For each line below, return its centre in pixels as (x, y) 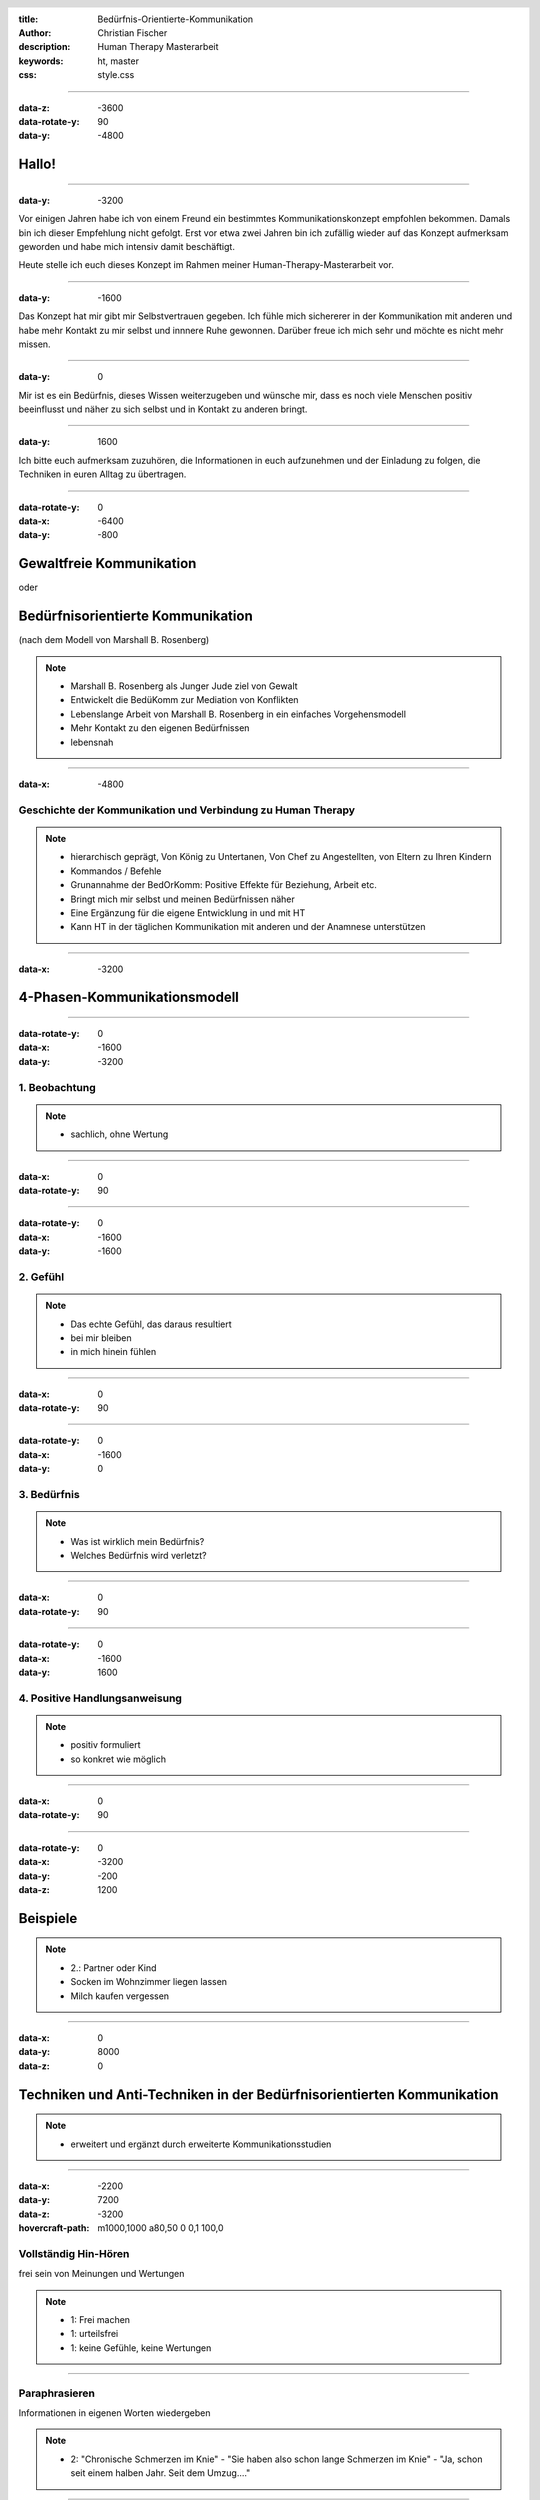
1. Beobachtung (57, 1087)
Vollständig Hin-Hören (74, 2253)
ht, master (118, 61)
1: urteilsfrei (94, 2334)
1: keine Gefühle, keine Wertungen (141, 2347)
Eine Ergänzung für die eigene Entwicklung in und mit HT (188, 912)
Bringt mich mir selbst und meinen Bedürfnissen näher (182, 899)
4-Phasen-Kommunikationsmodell (129, 997)
